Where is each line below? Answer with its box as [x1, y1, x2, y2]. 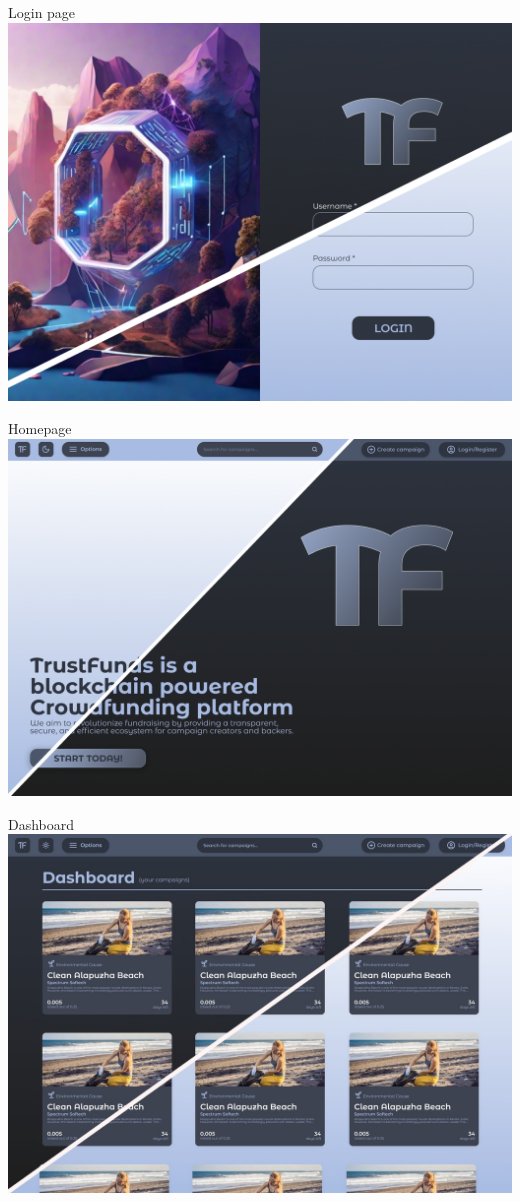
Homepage [8, 418, 72, 439]
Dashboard [8, 813, 75, 834]
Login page [8, 2, 76, 22]
